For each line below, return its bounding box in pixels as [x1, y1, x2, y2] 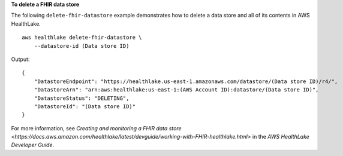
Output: [11, 56, 30, 63]
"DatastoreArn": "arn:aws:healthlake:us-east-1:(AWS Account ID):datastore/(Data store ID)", [34, 87, 319, 93]
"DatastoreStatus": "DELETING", [34, 94, 130, 102]
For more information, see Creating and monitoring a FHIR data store [11, 124, 182, 131]
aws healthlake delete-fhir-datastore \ [22, 34, 142, 41]
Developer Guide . [11, 141, 54, 149]
